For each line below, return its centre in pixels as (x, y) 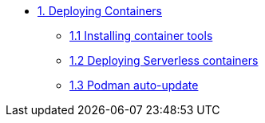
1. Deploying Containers (100, 11)
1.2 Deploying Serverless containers (164, 60)
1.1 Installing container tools (141, 36)
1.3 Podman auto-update (134, 85)
